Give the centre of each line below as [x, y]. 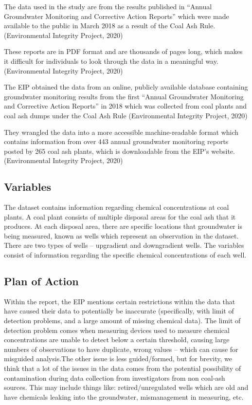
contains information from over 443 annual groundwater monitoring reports [116, 141]
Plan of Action [41, 281]
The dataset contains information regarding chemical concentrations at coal [117, 207]
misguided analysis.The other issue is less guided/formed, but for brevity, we [118, 359]
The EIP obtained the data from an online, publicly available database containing [126, 87]
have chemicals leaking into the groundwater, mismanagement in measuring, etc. [124, 396]
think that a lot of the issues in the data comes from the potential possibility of [123, 368]
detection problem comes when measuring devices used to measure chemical [117, 330]
